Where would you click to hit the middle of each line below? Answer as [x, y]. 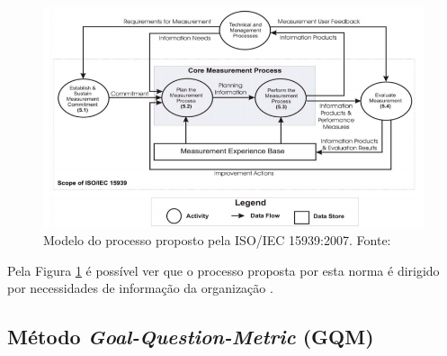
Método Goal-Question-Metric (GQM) [191, 337]
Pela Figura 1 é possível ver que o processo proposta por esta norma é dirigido [223, 270]
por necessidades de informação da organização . [140, 288]
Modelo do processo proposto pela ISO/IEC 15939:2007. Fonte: [217, 240]
